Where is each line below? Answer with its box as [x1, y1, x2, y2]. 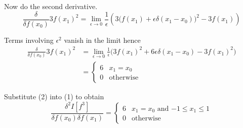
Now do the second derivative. [4, 1, 98, 11]
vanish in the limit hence [64, 34, 141, 45]
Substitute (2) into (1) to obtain [4, 91, 104, 102]
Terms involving [4, 34, 54, 45]
